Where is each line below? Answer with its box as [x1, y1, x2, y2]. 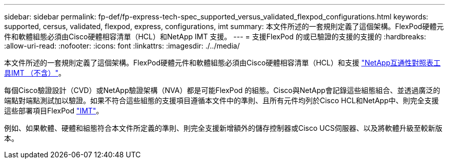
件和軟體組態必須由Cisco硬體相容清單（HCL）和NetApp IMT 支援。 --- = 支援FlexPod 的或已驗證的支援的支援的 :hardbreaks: [4, 32, 426, 41]
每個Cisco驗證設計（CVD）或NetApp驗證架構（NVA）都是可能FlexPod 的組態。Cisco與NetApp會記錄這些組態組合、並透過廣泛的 [4, 86, 440, 95]
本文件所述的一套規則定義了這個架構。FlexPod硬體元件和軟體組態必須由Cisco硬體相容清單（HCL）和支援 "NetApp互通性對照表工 [4, 58, 441, 67]
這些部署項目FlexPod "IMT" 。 [4, 106, 104, 115]
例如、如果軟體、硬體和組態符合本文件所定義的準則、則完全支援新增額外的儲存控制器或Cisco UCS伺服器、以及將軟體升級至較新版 [4, 124, 442, 132]
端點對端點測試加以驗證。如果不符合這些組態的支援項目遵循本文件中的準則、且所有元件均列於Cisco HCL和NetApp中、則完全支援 [4, 96, 439, 105]
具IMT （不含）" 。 [4, 68, 66, 77]
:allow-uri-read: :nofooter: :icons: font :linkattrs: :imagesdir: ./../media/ [4, 41, 240, 50]
